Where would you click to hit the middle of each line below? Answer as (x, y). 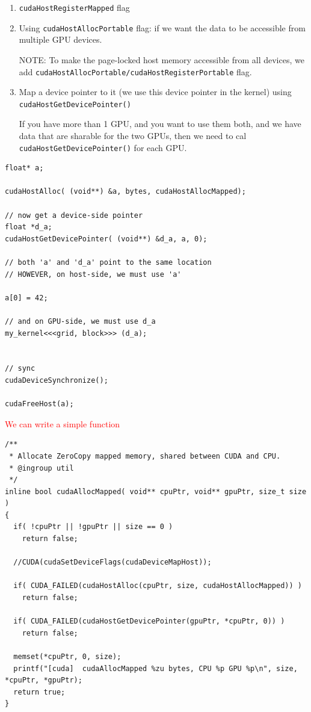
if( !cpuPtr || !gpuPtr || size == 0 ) (93, 527)
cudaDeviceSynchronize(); (57, 380)
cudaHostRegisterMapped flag (74, 7)
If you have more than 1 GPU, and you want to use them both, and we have (160, 124)
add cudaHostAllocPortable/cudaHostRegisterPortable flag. (135, 71)
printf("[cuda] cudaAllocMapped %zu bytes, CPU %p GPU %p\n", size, (155, 668)
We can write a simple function (63, 423)
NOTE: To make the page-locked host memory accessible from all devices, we (162, 59)
